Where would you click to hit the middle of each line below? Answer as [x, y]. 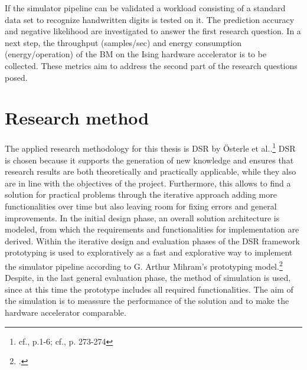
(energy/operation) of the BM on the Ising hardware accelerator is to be [136, 54]
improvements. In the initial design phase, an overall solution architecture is [142, 217]
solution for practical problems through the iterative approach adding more [141, 194]
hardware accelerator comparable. [66, 312]
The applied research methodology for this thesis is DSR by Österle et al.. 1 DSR [150, 147]
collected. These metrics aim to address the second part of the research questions [151, 65]
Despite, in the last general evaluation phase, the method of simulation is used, [148, 278]
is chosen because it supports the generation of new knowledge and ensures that [149, 160]
